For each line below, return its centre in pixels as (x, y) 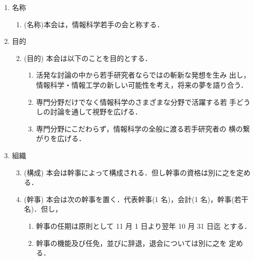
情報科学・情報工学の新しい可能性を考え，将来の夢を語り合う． (142, 84)
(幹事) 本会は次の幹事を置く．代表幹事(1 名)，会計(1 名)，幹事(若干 (136, 199)
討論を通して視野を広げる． (96, 112)
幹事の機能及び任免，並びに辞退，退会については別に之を (131, 243)
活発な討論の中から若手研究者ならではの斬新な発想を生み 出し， (143, 75)
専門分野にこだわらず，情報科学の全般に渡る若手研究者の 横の (139, 128)
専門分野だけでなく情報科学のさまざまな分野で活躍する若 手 (136, 102)
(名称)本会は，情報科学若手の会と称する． (94, 24)
